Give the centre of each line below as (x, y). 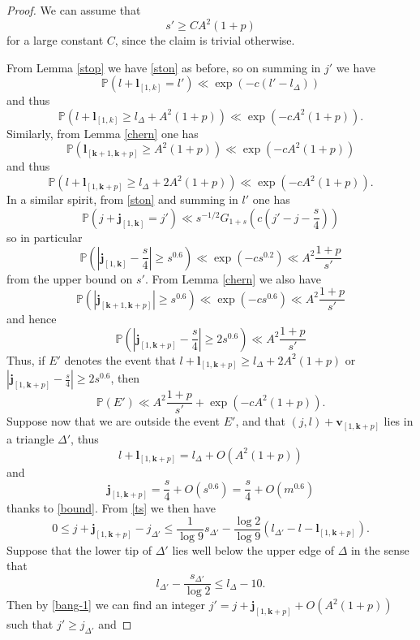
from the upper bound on (70, 278)
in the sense (380, 549)
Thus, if (26, 359)
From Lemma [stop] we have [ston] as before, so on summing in (164, 67)
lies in (399, 421)
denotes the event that (120, 359)
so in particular (45, 237)
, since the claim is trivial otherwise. (205, 40)
